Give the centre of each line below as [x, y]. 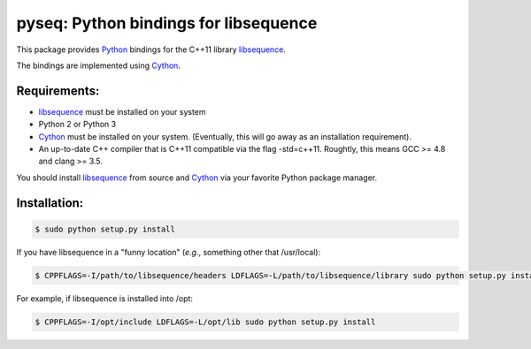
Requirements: [58, 91]
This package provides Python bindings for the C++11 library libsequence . [151, 49]
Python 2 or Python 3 [77, 125]
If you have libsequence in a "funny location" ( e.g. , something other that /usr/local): [169, 252]
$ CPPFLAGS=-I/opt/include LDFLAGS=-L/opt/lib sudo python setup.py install [205, 322]
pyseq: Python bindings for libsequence [167, 23]
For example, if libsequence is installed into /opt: [105, 298]
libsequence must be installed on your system [123, 111]
